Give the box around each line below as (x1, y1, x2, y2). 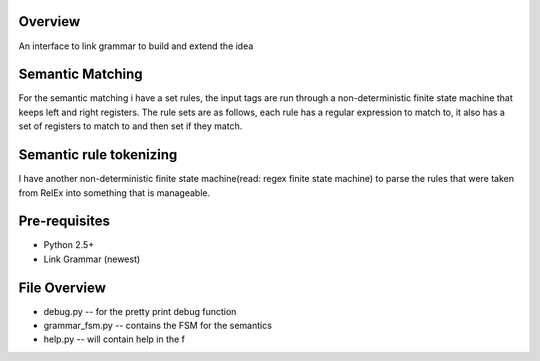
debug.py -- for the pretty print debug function (43, 305, 237, 317)
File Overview (18, 279, 107, 296)
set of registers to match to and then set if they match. (18, 120, 243, 132)
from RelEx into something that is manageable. (18, 186, 210, 199)
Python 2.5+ (43, 239, 95, 251)
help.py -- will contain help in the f (43, 333, 185, 345)
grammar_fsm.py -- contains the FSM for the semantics (43, 320, 272, 332)
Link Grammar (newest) (43, 253, 141, 265)
